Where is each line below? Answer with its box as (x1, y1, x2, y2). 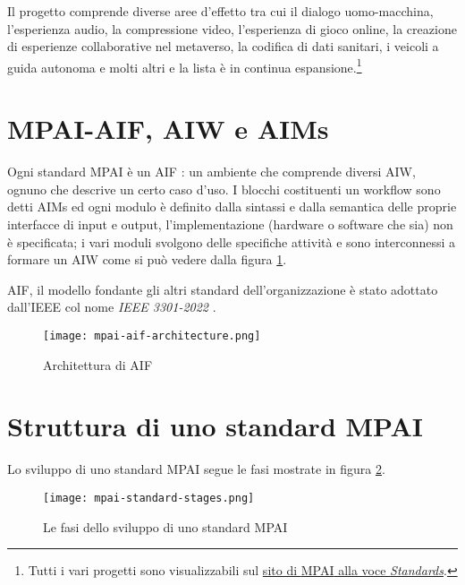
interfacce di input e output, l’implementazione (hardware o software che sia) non (7, 214, 453, 233)
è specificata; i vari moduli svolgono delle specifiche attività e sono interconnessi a (7, 232, 456, 251)
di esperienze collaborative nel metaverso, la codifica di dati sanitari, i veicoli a (7, 37, 439, 56)
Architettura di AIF (43, 355, 153, 374)
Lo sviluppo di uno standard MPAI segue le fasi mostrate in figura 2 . (7, 460, 385, 478)
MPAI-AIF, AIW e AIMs (7, 110, 329, 147)
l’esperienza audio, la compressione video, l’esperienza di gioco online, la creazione (7, 19, 457, 38)
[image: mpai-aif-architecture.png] (43, 329, 261, 342)
